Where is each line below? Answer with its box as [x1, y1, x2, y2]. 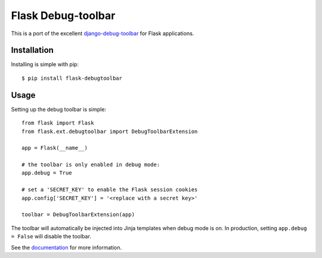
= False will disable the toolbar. [11, 233, 92, 240]
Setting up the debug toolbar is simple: [11, 105, 107, 113]
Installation [11, 45, 54, 55]
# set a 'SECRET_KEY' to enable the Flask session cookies [21, 186, 198, 193]
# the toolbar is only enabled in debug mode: [21, 161, 160, 168]
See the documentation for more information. [11, 244, 122, 251]
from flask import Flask [21, 120, 94, 126]
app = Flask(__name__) [21, 145, 88, 151]
